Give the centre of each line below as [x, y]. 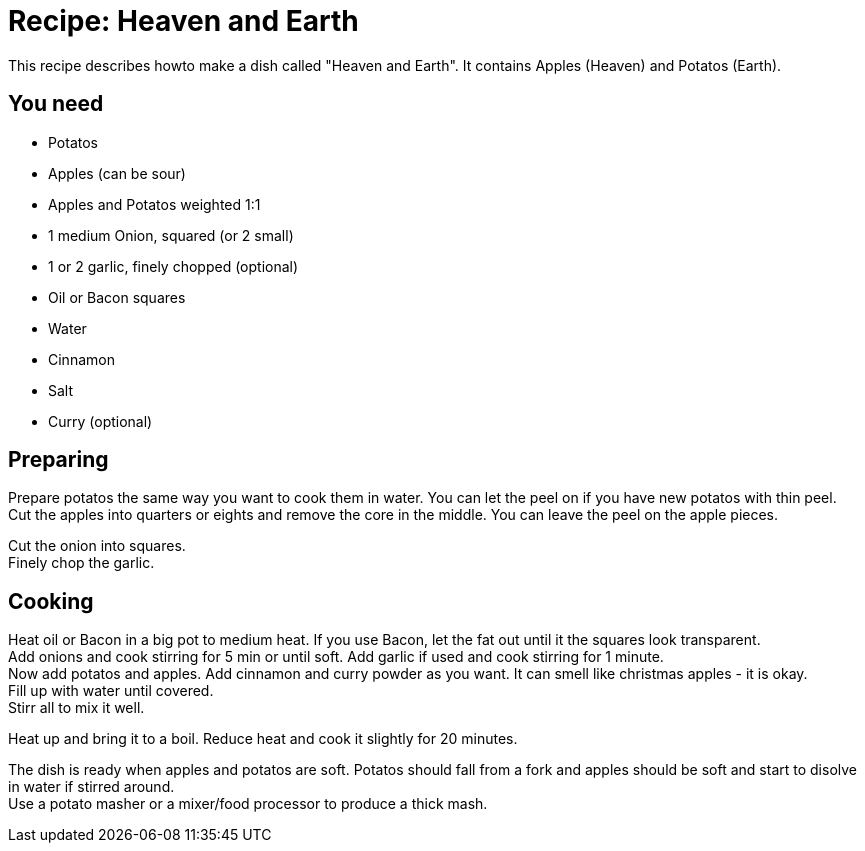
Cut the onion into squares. [97, 546]
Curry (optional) [100, 421]
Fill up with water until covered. [111, 691]
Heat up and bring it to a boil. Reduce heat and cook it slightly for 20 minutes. [263, 739]
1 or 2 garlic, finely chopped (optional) [173, 266]
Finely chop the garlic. [81, 563]
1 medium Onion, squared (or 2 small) [171, 235]
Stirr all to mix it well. [76, 708]
